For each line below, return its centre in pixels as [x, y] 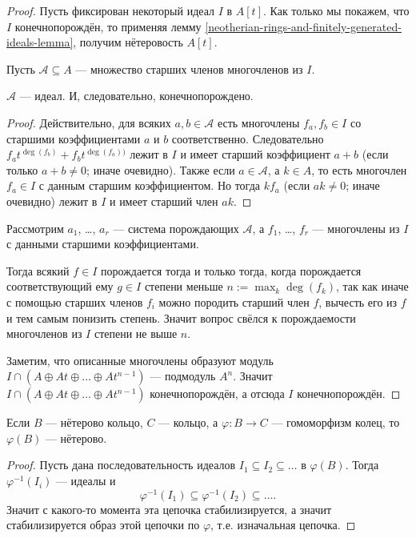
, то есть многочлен [359, 169]
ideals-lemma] [40, 42]
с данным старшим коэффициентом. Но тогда [150, 185]
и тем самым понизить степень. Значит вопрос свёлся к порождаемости [181, 317]
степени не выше [136, 333]
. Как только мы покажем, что [336, 10]
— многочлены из [356, 228]
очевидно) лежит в [52, 201]
